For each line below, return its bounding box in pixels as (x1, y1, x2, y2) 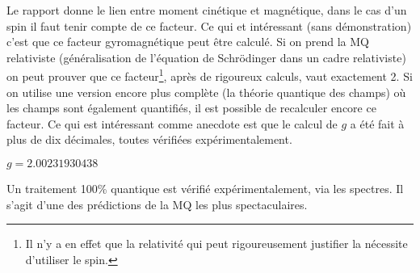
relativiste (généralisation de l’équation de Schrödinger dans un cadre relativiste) (6, 48, 406, 65)
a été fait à (350, 115, 405, 132)
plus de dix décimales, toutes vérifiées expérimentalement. (6, 131, 292, 148)
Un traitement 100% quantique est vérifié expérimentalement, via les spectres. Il (6, 180, 404, 196)
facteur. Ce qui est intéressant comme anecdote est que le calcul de (6, 115, 338, 132)
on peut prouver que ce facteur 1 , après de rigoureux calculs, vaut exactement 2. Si (6, 65, 413, 85)
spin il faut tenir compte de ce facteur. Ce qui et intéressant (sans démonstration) (6, 17, 412, 34)
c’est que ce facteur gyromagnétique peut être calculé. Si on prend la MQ (6, 33, 369, 50)
